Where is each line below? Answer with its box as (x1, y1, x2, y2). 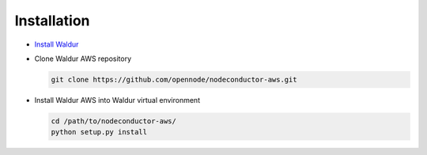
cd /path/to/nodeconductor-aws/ (51, 116, 177, 126)
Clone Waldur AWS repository (34, 54, 132, 63)
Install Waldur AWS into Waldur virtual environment (34, 95, 201, 104)
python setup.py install (51, 127, 148, 137)
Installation (14, 12, 90, 29)
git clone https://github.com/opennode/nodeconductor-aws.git (51, 75, 297, 84)
